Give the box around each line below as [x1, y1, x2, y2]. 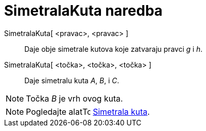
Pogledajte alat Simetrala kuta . [26, 106, 150, 117]
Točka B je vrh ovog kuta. [26, 93, 123, 104]
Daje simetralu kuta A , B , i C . [24, 76, 119, 85]
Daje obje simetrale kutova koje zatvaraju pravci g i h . [24, 44, 203, 53]
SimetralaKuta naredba [4, 2, 163, 19]
